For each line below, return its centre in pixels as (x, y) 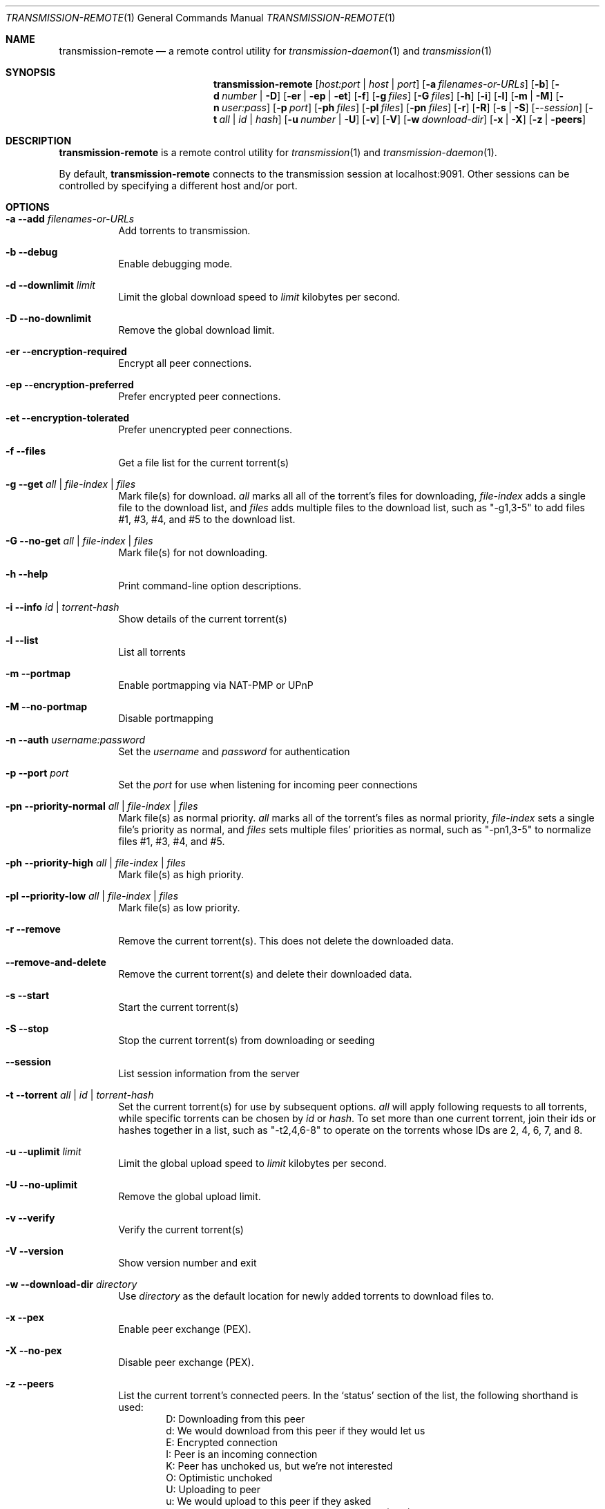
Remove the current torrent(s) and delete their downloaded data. (265, 974)
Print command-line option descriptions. (210, 586)
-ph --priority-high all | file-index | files (96, 863)
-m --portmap (38, 673)
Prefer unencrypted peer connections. (205, 429)
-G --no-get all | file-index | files (79, 541)
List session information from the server (209, 1073)
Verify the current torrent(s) (181, 1230)
